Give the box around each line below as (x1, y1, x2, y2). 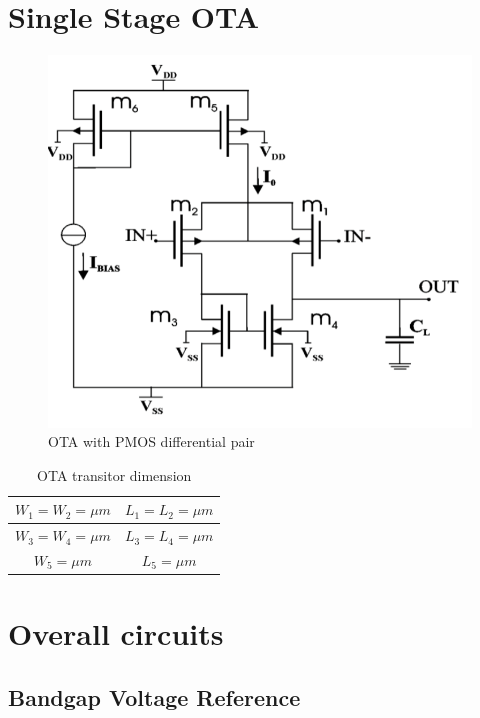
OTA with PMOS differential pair (48, 431, 255, 452)
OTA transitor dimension (37, 464, 192, 485)
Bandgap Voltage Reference (8, 681, 301, 712)
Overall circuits (8, 613, 224, 654)
